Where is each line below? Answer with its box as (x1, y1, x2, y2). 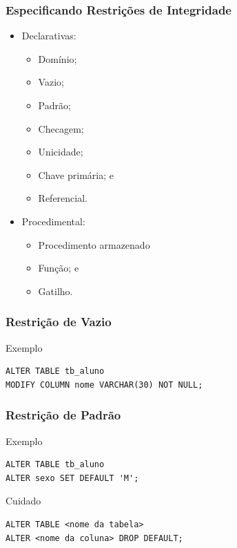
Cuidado (6, 493, 41, 508)
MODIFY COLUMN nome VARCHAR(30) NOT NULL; (6, 379, 203, 390)
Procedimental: (21, 214, 85, 228)
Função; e (38, 261, 79, 275)
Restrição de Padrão (6, 406, 121, 424)
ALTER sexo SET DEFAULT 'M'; (6, 473, 139, 483)
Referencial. (38, 191, 87, 205)
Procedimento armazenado (38, 237, 150, 252)
